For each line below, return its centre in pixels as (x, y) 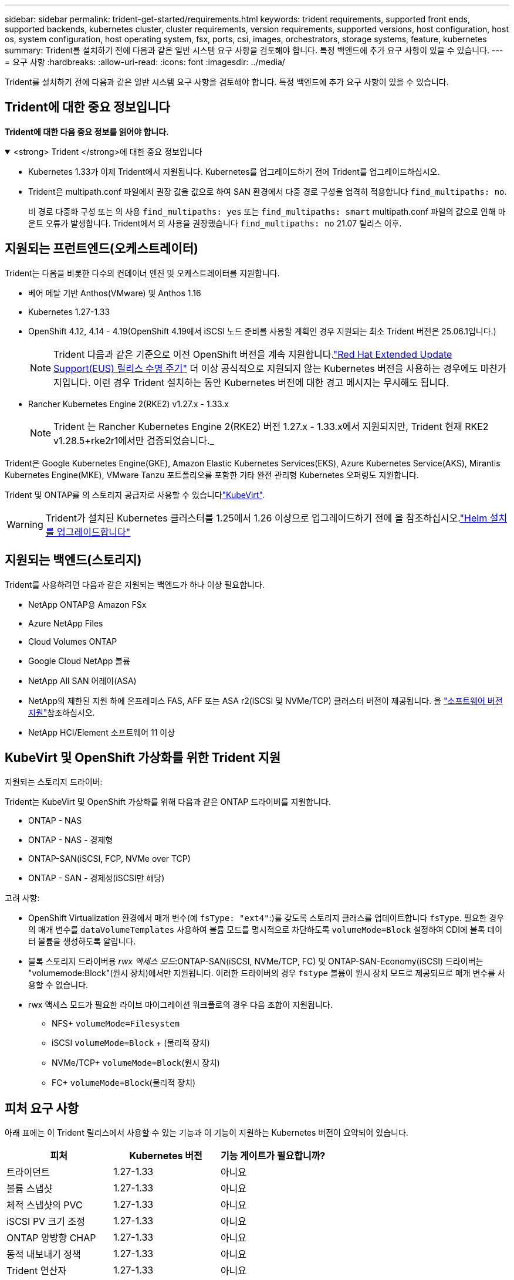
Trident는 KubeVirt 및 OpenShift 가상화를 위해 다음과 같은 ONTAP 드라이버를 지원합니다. (168, 802)
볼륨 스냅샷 (30, 1189)
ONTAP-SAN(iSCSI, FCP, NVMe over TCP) (109, 859)
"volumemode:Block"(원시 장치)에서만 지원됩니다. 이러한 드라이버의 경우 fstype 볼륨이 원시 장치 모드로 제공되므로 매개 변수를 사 (267, 973)
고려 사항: (22, 898)
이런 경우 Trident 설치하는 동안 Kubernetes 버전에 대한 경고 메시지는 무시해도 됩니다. (271, 382)
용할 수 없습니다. (58, 985)
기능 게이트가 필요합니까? (273, 1156)
